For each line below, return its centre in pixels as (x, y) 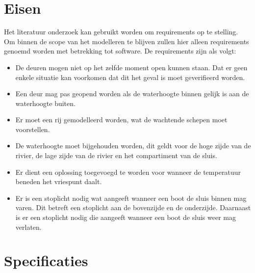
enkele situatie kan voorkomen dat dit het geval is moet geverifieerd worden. (130, 77)
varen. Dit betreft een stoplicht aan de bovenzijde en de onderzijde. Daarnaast (133, 207)
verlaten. (28, 227)
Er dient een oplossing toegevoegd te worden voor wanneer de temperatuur (128, 172)
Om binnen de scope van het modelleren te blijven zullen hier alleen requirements (127, 41)
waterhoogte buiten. (45, 103)
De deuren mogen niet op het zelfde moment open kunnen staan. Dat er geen (131, 67)
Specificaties (46, 260)
